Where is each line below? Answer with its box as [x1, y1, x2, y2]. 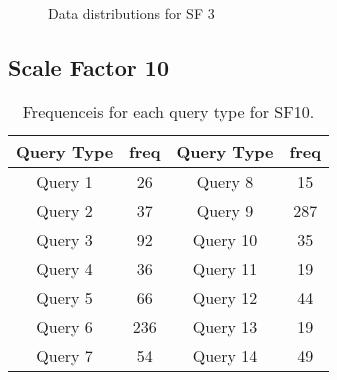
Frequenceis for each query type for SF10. [22, 99, 315, 123]
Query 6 [36, 314, 93, 338]
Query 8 [196, 169, 254, 193]
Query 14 [192, 343, 258, 367]
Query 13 [192, 314, 258, 338]
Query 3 [36, 227, 93, 251]
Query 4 [36, 256, 93, 280]
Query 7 [36, 343, 93, 367]
